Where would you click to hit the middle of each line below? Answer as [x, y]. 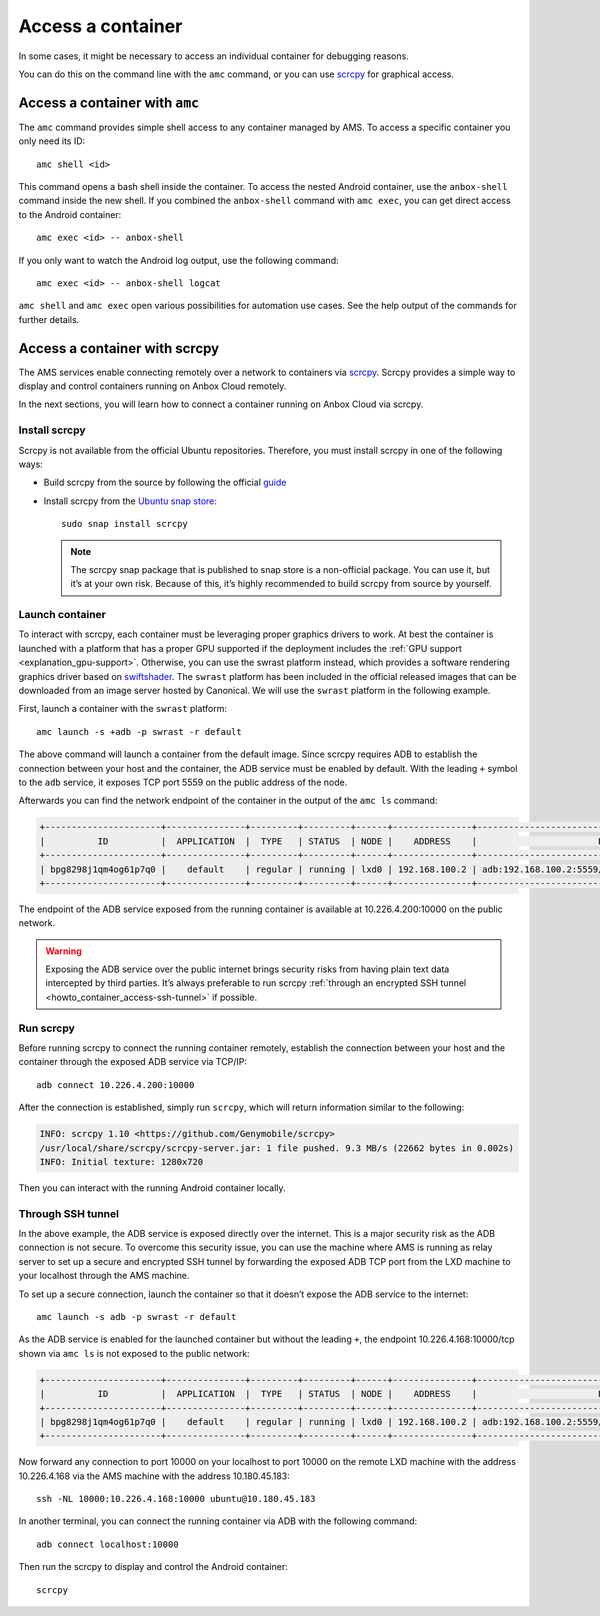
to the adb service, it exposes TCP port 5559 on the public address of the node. [183, 782]
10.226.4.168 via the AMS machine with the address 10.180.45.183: [154, 1476]
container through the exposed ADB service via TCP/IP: [132, 1062]
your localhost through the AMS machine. [104, 1276]
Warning [63, 951]
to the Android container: [70, 214]
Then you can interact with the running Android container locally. [152, 1187]
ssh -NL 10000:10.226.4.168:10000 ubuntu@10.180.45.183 [176, 1499]
